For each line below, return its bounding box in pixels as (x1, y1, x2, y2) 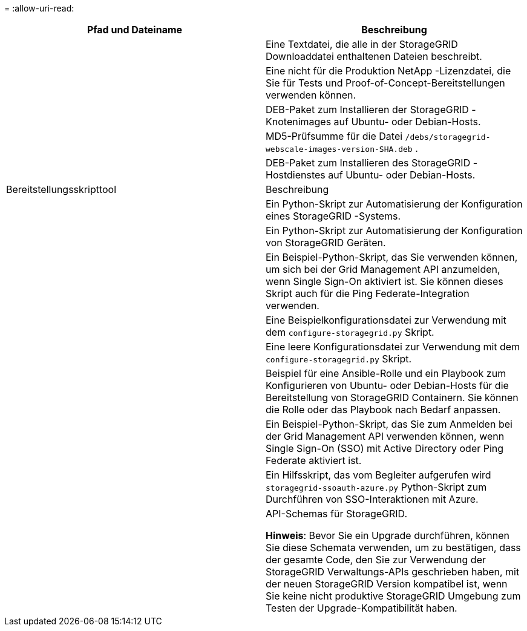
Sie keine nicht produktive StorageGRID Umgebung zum (266, 590, 521, 602)
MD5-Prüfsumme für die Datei (266, 130, 403, 142)
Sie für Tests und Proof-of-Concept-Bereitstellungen (266, 77, 505, 89)
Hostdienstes (266, 169, 326, 181)
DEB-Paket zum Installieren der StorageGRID (266, 103, 469, 116)
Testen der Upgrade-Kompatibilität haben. (266, 602, 457, 614)
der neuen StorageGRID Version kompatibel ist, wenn (266, 578, 508, 590)
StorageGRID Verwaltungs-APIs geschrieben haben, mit (266, 566, 520, 578)
